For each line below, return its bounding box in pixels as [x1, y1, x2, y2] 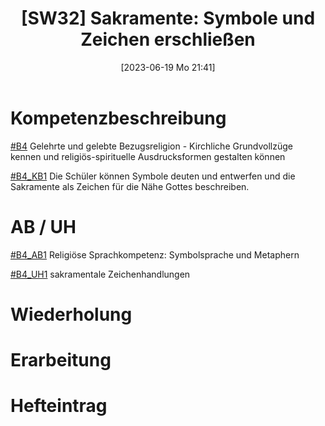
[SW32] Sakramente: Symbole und [20, 7, 316, 30]
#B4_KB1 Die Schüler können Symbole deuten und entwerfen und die [10, 170, 296, 182]
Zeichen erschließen [80, 28, 256, 51]
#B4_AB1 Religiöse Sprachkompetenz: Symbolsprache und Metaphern [10, 248, 300, 261]
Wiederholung [10, 303, 133, 326]
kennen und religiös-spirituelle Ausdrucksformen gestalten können [10, 150, 286, 162]
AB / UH [10, 215, 77, 238]
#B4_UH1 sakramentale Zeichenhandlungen [10, 268, 191, 280]
